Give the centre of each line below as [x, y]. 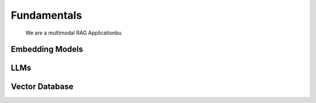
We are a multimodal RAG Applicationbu [74, 33]
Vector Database [42, 87]
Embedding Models [47, 49]
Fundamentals [46, 15]
